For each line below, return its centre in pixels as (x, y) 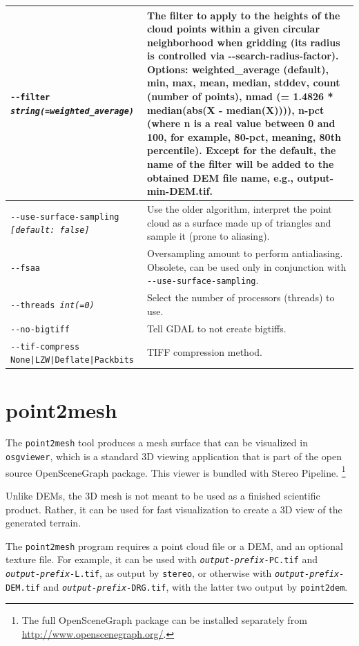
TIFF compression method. (204, 352)
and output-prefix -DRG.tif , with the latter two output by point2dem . (195, 586)
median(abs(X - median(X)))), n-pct (235, 110)
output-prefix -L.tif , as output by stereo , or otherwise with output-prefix (173, 573)
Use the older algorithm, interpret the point (239, 209)
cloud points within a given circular (233, 29)
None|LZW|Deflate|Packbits (72, 360)
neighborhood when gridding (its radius (243, 42)
